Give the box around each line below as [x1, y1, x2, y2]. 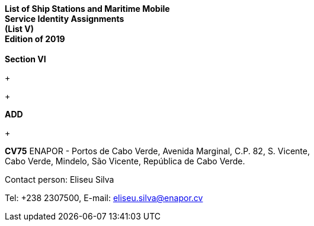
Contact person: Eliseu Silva [5, 174, 114, 184]
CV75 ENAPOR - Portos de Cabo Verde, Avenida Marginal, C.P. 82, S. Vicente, [5, 146, 310, 156]
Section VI [5, 54, 46, 64]
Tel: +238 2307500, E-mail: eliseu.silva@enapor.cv [5, 193, 203, 203]
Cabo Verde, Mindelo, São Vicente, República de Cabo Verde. [5, 156, 245, 166]
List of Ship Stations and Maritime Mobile [5, 4, 170, 14]
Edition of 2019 [5, 34, 65, 44]
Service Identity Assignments [5, 14, 124, 24]
